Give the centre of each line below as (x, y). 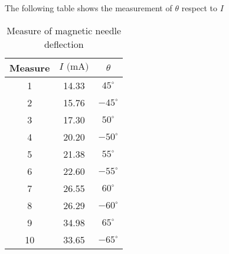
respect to (199, 8)
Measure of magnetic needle (64, 30)
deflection (64, 44)
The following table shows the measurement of (89, 8)
